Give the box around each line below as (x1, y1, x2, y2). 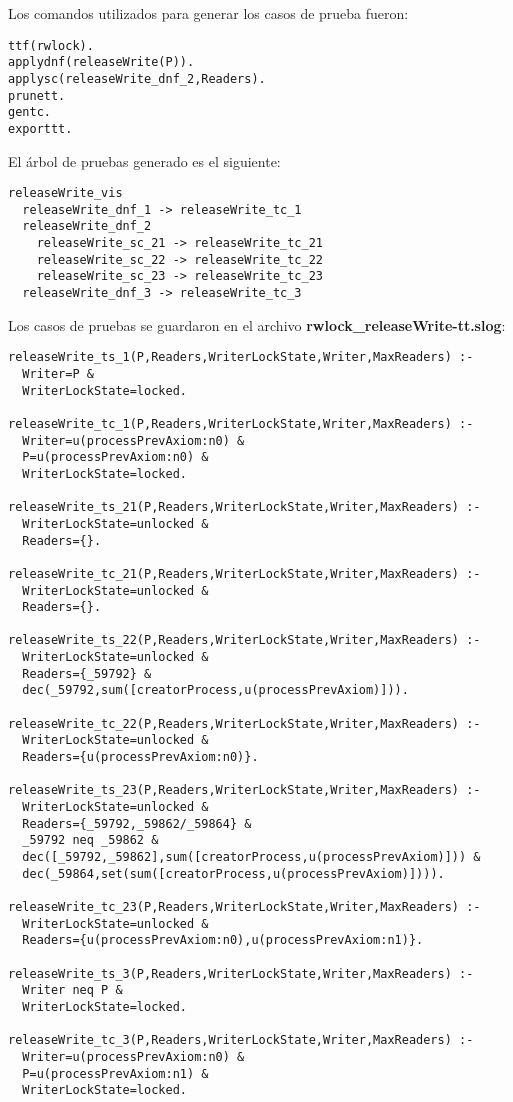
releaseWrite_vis (8, 186, 123, 201)
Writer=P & (22, 366, 94, 381)
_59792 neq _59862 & (22, 833, 159, 848)
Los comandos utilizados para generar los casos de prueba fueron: (8, 3, 409, 23)
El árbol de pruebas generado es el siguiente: (8, 150, 281, 171)
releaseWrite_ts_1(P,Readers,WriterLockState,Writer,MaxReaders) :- (8, 350, 474, 365)
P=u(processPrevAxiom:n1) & (22, 1066, 209, 1081)
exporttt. (8, 121, 73, 136)
